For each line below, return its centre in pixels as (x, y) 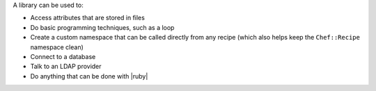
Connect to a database (63, 56)
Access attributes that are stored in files (88, 18)
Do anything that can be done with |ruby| (89, 76)
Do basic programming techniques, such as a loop (102, 27)
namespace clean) (57, 47)
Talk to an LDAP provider (66, 67)
